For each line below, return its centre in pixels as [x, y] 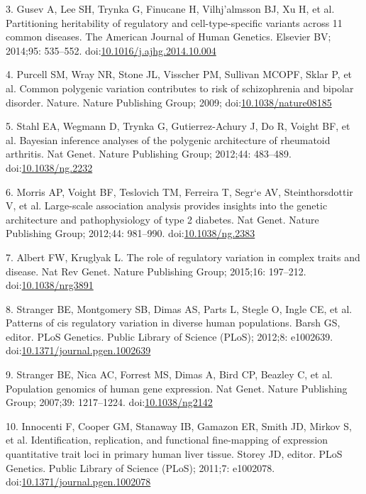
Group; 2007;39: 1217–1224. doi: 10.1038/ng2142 [109, 402]
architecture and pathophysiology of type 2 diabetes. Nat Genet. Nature [162, 219]
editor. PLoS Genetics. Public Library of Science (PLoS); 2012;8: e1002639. [170, 336]
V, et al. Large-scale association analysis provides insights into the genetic [167, 205]
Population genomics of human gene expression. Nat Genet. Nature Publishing [177, 388]
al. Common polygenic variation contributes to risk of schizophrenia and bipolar [180, 88]
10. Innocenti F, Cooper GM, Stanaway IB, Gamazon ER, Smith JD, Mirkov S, [179, 426]
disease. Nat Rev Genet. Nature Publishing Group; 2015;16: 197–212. [156, 271]
